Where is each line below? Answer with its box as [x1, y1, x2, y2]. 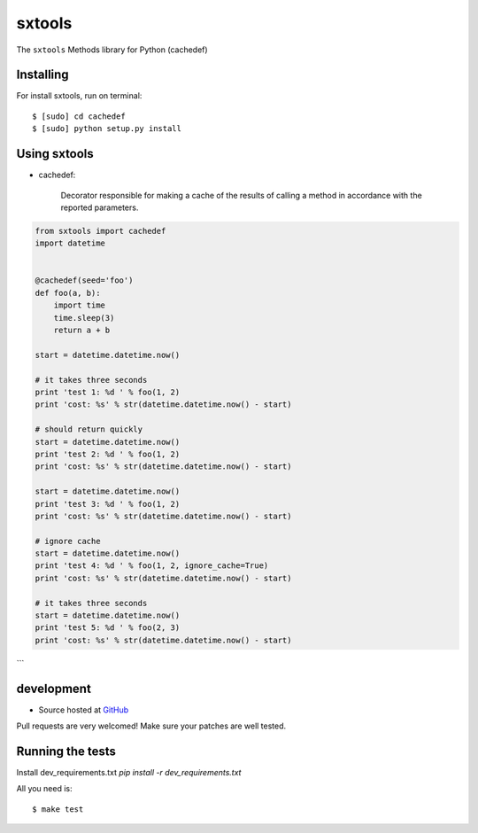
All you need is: [16, 783, 73, 794]
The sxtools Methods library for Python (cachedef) [16, 44, 208, 55]
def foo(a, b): [35, 288, 101, 298]
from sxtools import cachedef [35, 226, 166, 236]
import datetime [35, 238, 106, 248]
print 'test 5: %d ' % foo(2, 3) [35, 623, 181, 633]
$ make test [32, 804, 84, 814]
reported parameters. [60, 202, 139, 213]
